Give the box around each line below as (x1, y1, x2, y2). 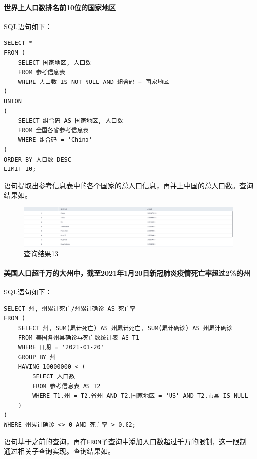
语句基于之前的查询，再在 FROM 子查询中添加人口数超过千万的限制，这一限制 (4, 436, 247, 446)
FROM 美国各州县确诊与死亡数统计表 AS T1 (18, 334, 139, 341)
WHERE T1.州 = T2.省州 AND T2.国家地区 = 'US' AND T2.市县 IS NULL (32, 392, 248, 400)
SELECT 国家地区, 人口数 (18, 59, 91, 66)
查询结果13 (24, 248, 58, 258)
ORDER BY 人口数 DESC (4, 156, 71, 163)
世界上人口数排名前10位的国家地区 (4, 2, 116, 12)
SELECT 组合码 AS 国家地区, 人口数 (18, 117, 123, 125)
